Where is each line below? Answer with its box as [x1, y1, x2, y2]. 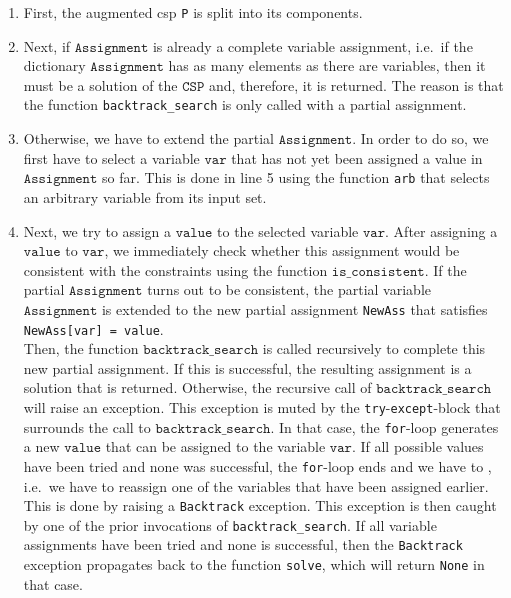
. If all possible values [351, 436, 484, 457]
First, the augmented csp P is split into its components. [23, 2, 363, 22]
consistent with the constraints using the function [23, 259, 328, 280]
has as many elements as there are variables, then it [168, 55, 486, 76]
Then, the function [23, 338, 139, 359]
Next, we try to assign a [23, 220, 171, 241]
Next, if [23, 35, 71, 56]
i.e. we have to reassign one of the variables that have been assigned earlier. [23, 475, 489, 496]
